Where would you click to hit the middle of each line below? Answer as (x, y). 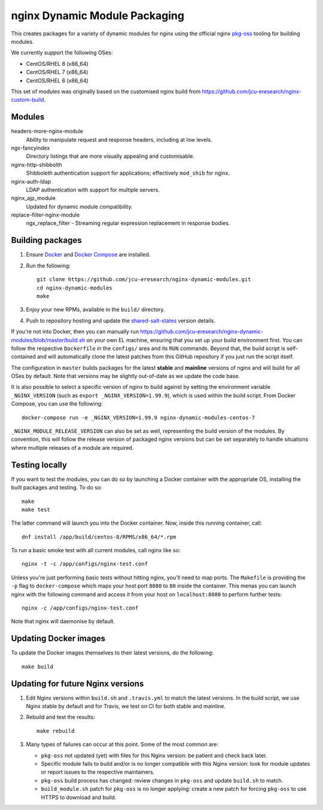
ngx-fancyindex (31, 148)
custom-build (28, 100)
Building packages (46, 240)
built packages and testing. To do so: (57, 488)
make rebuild (56, 731)
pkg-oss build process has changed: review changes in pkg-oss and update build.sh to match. (162, 780)
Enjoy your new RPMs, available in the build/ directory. (95, 310)
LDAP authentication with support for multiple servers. (93, 190)
